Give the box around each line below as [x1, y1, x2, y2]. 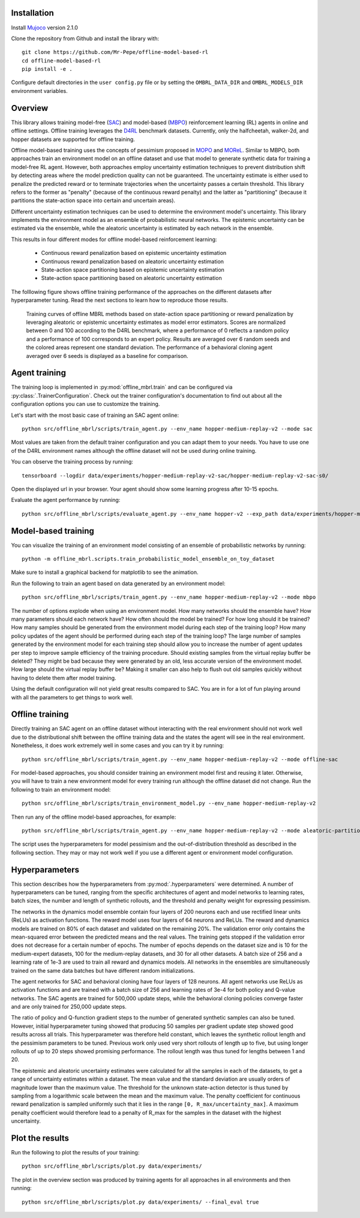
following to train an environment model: [11, 786, 111, 793]
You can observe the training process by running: [11, 458, 133, 465]
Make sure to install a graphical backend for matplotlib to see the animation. [11, 569, 199, 576]
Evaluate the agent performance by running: [11, 497, 121, 504]
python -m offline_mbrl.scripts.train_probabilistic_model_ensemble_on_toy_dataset [22, 555, 275, 563]
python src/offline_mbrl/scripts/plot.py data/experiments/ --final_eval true [22, 1198, 259, 1205]
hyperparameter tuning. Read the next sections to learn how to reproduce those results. [11, 297, 228, 304]
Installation [11, 8, 54, 18]
